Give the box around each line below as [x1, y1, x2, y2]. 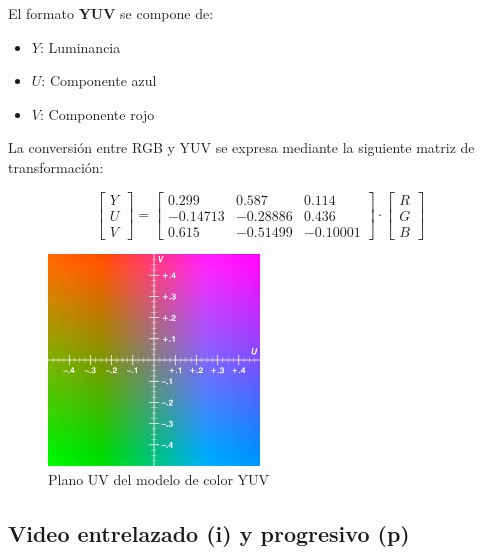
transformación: [8, 156, 104, 177]
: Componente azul [41, 70, 157, 91]
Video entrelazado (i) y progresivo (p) [8, 518, 410, 549]
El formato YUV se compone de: [8, 3, 214, 23]
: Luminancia [39, 36, 121, 57]
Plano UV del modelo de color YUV [48, 469, 270, 490]
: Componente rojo [39, 103, 155, 124]
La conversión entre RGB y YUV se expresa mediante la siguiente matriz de [8, 137, 475, 158]
